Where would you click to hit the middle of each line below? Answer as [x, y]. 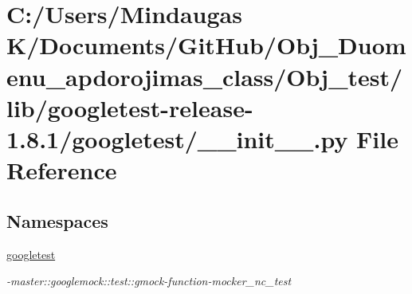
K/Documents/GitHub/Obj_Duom [206, 45]
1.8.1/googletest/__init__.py [177, 138]
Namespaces [57, 220]
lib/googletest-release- [130, 107]
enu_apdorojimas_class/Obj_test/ [205, 76]
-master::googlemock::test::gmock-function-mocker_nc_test [149, 281]
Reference [62, 170]
